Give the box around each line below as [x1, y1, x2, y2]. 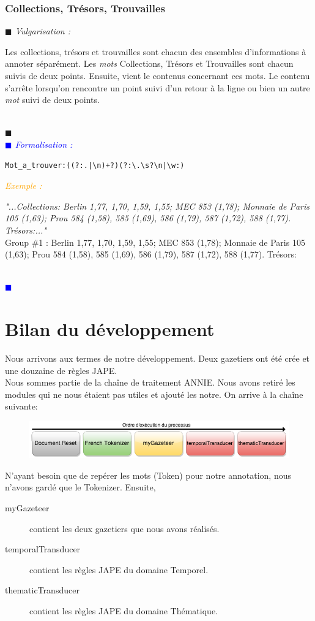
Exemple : [5, 179, 42, 192]
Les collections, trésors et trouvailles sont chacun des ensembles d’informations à [5, 45, 306, 58]
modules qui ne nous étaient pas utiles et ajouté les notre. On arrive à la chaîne [5, 387, 303, 400]
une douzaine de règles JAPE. [5, 364, 117, 376]
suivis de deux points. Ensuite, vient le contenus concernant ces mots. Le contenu [5, 69, 310, 82]
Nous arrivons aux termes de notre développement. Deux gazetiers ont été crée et [5, 352, 310, 365]
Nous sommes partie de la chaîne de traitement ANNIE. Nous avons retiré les [5, 376, 295, 389]
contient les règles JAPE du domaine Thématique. [29, 604, 218, 617]
